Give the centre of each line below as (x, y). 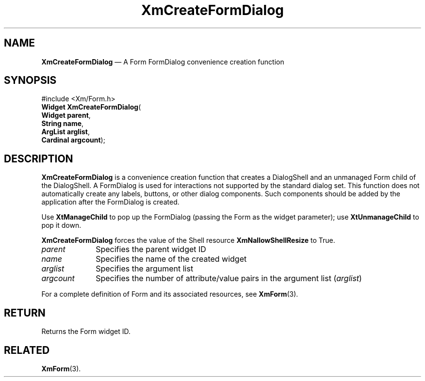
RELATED (27, 350)
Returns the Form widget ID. (86, 332)
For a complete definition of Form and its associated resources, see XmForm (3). (170, 294)
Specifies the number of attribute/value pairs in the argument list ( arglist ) (229, 278)
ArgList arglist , (65, 132)
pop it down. (61, 225)
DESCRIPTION (39, 159)
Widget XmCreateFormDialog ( (91, 107)
